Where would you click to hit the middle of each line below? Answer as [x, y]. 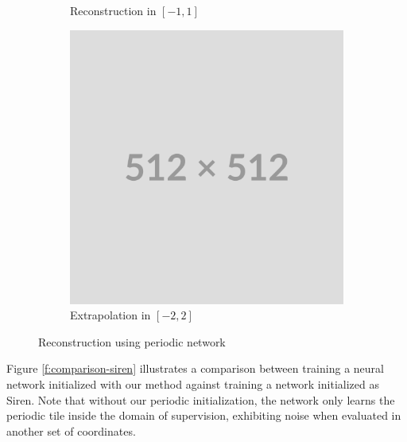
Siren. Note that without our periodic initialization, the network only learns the [201, 399]
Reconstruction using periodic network [132, 341]
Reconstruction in [113, 10]
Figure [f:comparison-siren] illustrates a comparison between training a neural [195, 368]
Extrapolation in [110, 315]
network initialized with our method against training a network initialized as [193, 383]
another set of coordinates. [71, 430]
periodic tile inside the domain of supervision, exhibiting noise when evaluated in [204, 415]
